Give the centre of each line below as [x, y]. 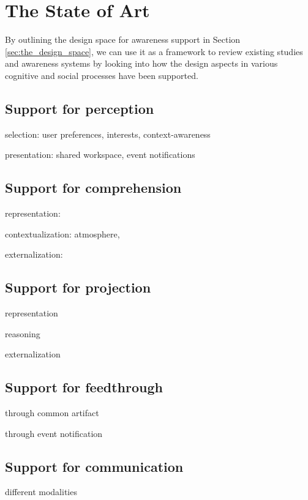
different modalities [41, 492]
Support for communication [94, 466]
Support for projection [78, 287]
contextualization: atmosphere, [62, 233]
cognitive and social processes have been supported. [102, 75]
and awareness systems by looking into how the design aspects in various [141, 63]
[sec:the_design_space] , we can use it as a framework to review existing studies [154, 51]
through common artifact [52, 413]
